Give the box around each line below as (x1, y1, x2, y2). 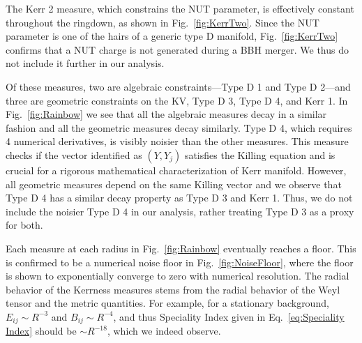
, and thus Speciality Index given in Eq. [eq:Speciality (113, 309, 345, 323)
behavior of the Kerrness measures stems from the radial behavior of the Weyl (6, 282, 340, 296)
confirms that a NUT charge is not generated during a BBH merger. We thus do (6, 42, 349, 56)
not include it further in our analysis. (6, 56, 165, 70)
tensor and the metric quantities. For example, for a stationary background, (6, 296, 329, 310)
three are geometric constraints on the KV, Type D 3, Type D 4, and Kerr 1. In (6, 93, 348, 107)
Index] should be (6, 323, 77, 338)
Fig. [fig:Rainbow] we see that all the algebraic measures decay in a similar (6, 107, 327, 121)
